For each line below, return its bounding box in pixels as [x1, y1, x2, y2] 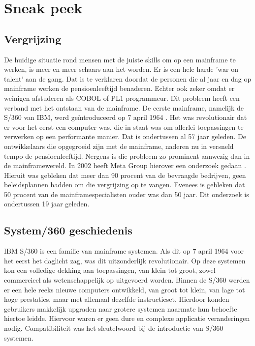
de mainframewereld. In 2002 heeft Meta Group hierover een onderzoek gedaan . [4, 160, 246, 171]
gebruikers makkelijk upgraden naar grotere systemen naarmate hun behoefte [4, 303, 237, 314]
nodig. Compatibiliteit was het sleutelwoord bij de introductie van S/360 [4, 323, 223, 333]
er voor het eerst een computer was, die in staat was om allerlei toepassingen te [4, 121, 244, 132]
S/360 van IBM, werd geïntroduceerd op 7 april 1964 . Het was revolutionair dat [4, 112, 247, 122]
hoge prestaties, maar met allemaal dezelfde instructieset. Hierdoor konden [4, 294, 229, 304]
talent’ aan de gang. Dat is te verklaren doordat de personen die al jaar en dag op [4, 73, 252, 84]
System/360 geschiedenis [4, 223, 132, 238]
